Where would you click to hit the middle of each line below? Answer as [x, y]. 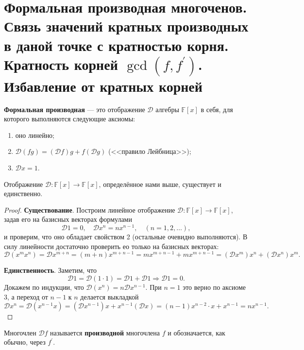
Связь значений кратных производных [126, 26]
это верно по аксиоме [214, 287]
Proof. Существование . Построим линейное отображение [90, 209]
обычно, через [25, 342]
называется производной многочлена [105, 332]
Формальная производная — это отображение [75, 109]
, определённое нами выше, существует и [160, 184]
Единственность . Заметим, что [50, 270]
